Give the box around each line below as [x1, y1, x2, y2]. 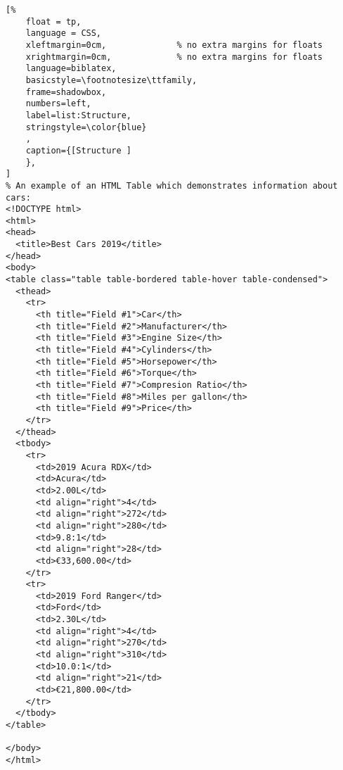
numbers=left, [25, 99, 91, 109]
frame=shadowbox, [25, 87, 107, 97]
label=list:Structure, [25, 110, 131, 120]
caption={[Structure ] [25, 145, 131, 156]
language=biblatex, [25, 63, 117, 74]
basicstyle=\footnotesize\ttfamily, [25, 75, 198, 85]
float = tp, [25, 16, 82, 27]
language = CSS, [25, 28, 102, 39]
